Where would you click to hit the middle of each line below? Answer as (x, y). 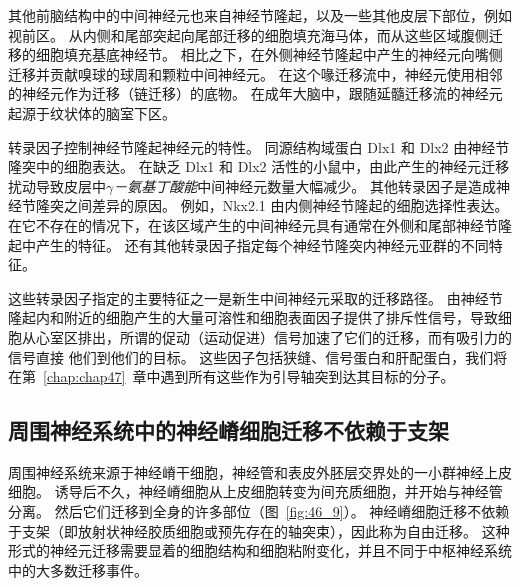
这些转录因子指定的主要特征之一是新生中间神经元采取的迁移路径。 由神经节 (255, 297)
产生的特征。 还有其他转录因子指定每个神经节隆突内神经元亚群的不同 (262, 244)
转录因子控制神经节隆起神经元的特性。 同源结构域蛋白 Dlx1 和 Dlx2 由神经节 (259, 146)
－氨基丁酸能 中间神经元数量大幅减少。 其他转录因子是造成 (304, 185)
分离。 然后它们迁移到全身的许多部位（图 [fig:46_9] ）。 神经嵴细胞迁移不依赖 (259, 511)
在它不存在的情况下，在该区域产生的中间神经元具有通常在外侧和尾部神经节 (253, 224)
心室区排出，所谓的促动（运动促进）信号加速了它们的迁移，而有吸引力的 (273, 336)
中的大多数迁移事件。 (78, 569)
